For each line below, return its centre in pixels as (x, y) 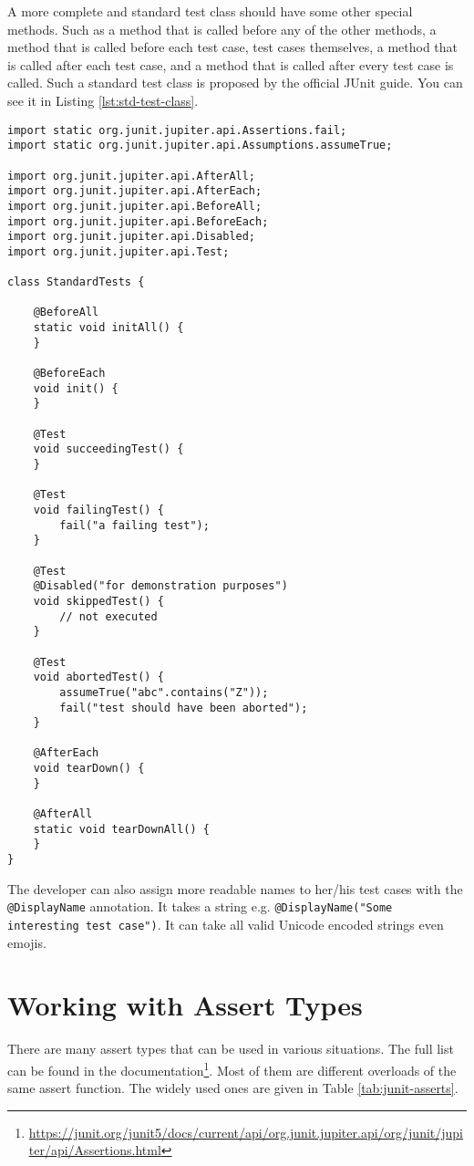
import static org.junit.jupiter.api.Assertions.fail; (177, 130)
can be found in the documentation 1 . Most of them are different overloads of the (232, 1068)
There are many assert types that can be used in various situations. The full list (231, 1049)
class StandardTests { (76, 282)
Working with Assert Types (185, 1005)
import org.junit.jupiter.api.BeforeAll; (135, 206)
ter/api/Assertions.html (95, 1150)
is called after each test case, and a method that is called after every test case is (231, 64)
